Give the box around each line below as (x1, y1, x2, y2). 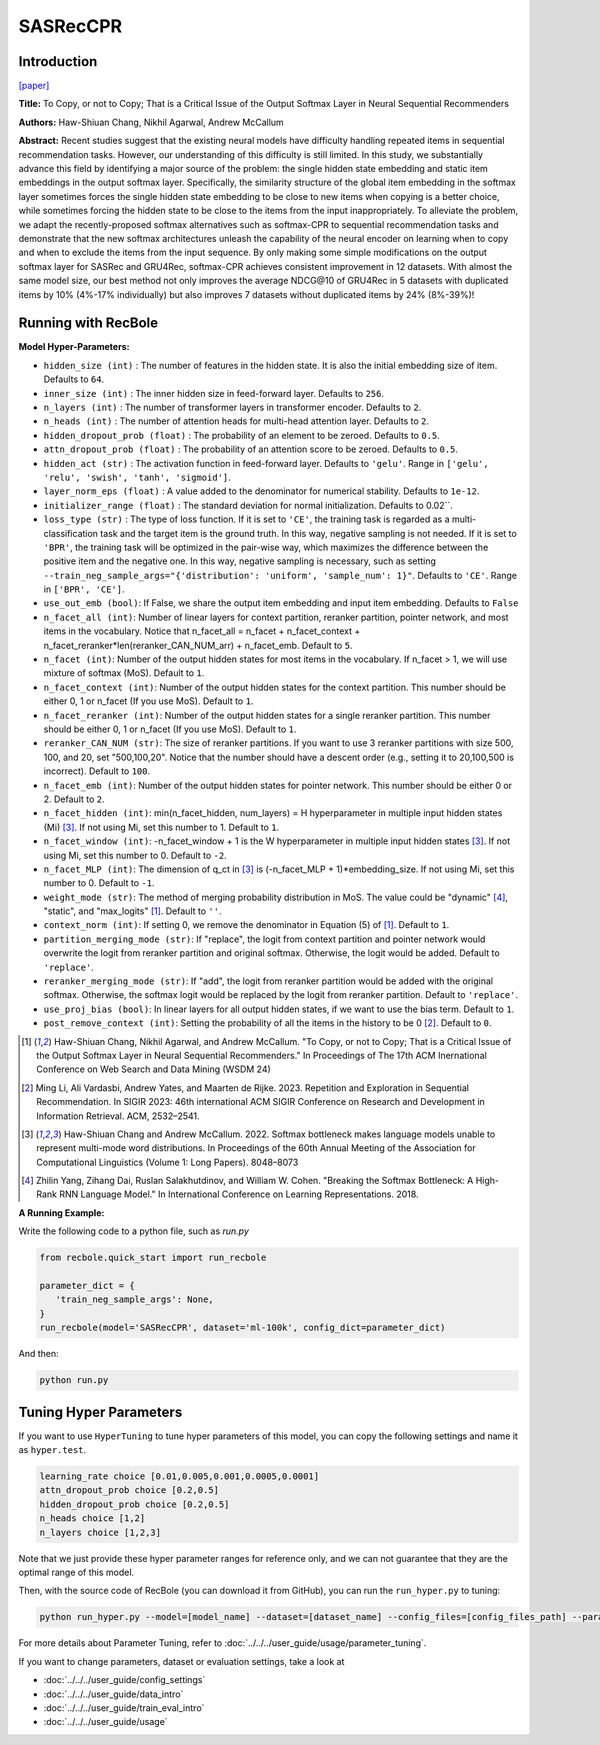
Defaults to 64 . (43, 373, 105, 385)
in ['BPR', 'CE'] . (43, 583, 125, 595)
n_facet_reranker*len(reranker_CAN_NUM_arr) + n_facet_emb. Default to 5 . (43, 639, 353, 651)
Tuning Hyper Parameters (18, 1403, 183, 1420)
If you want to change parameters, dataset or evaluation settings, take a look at (18, 1655, 345, 1667)
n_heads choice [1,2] (39, 1513, 146, 1524)
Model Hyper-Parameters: (18, 341, 130, 353)
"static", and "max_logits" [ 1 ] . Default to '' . (43, 905, 222, 917)
